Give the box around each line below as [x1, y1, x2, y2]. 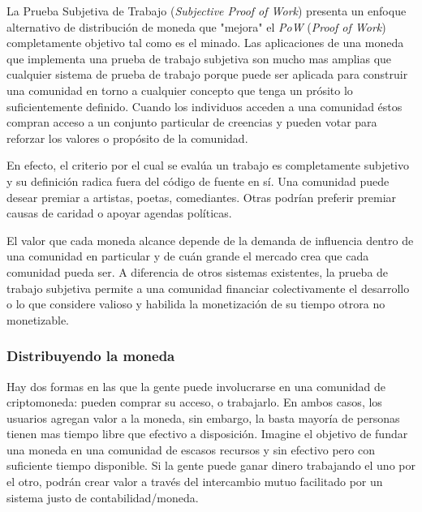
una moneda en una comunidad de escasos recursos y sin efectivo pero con [6, 441, 375, 458]
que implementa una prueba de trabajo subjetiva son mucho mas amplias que [6, 49, 392, 67]
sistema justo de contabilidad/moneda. [6, 488, 199, 506]
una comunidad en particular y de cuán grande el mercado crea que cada [6, 247, 369, 265]
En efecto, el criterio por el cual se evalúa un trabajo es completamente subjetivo [6, 157, 409, 174]
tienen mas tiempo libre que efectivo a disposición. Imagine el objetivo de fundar [6, 425, 408, 442]
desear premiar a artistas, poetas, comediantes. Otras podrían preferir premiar [6, 188, 397, 205]
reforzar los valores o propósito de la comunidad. [6, 129, 248, 146]
